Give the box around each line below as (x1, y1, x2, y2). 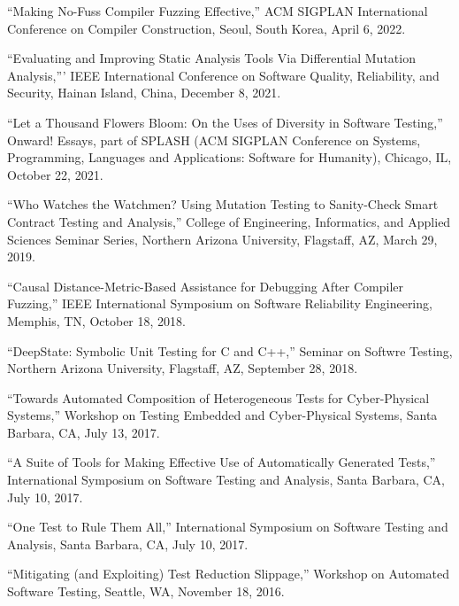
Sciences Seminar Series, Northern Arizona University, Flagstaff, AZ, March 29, (7, 229, 438, 248)
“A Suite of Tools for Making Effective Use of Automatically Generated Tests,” (7, 453, 436, 471)
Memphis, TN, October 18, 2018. (7, 311, 186, 330)
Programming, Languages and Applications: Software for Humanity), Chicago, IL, (7, 148, 452, 167)
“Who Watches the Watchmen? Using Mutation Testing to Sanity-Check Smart (7, 195, 439, 214)
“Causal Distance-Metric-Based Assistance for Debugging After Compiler (7, 276, 403, 295)
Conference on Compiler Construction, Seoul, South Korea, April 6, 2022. (7, 19, 406, 37)
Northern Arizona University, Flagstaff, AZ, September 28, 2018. (7, 359, 358, 377)
